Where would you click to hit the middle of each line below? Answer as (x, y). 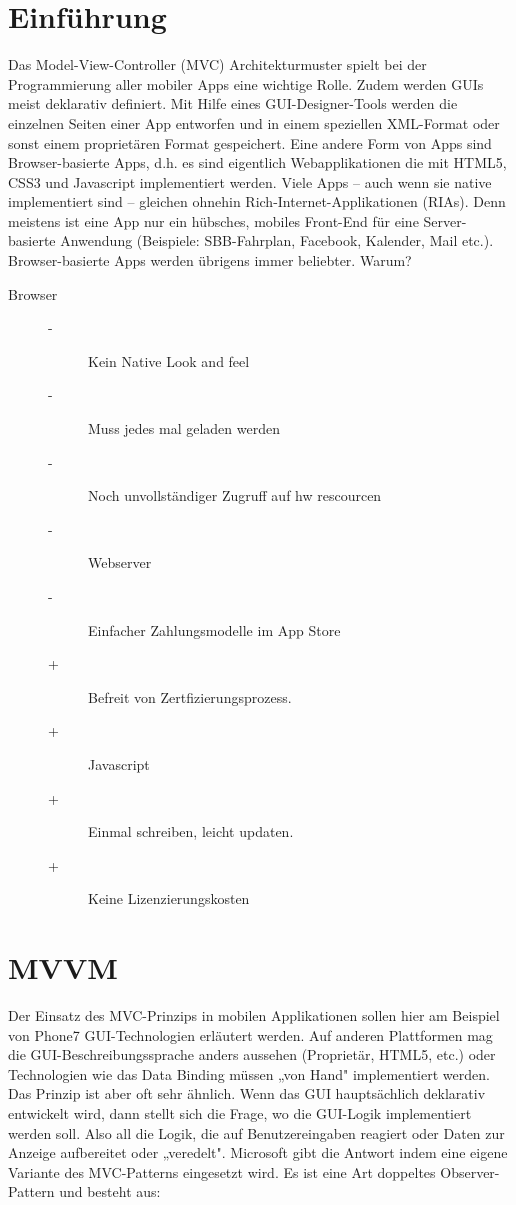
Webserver (120, 562)
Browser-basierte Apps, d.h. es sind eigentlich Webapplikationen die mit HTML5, (257, 162)
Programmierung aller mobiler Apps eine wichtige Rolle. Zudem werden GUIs (246, 83)
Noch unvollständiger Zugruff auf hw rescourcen (235, 495)
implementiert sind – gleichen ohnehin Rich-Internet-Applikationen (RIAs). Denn (257, 201)
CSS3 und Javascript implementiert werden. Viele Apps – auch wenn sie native (250, 181)
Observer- (470, 1171)
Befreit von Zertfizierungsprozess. (190, 696)
